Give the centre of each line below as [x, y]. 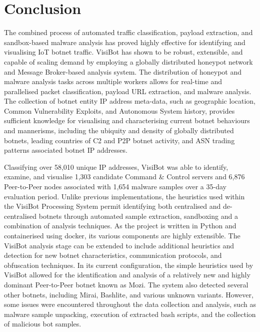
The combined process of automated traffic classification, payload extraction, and [128, 32]
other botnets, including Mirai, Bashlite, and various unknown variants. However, [129, 294]
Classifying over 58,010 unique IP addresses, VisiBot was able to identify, [116, 167]
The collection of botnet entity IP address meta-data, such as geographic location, [130, 101]
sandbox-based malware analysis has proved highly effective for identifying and [125, 42]
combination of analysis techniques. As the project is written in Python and [120, 226]
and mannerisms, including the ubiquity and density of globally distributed [119, 130]
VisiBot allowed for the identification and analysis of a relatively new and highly [127, 275]
